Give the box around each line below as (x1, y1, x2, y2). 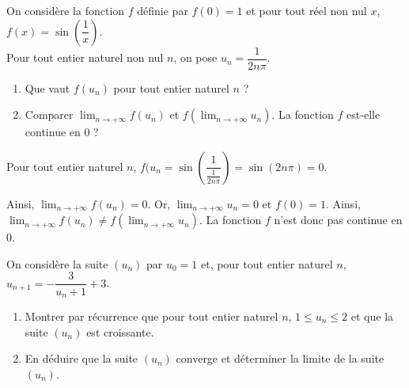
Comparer (25, 106, 74, 123)
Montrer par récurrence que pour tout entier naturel (25, 308, 278, 324)
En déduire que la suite (25, 350, 138, 367)
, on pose (173, 49, 218, 66)
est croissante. (86, 323, 154, 340)
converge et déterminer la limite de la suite (176, 350, 384, 367)
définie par (137, 2, 188, 18)
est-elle (347, 106, 381, 123)
